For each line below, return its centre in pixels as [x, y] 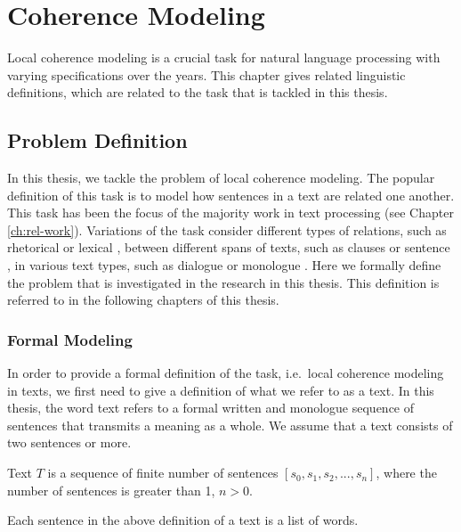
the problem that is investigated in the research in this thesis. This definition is [223, 282]
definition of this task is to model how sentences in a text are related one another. [231, 195]
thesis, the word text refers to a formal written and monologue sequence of [211, 408]
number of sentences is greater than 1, [111, 490]
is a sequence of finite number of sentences [163, 473]
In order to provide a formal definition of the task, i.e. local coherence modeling [226, 373]
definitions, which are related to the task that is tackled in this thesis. [198, 92]
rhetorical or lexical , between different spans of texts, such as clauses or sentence [229, 247]
